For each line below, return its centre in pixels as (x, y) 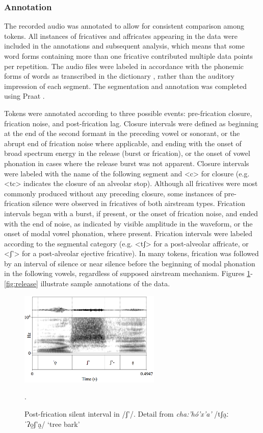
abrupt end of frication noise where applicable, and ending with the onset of (123, 143)
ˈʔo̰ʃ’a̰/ (35, 424)
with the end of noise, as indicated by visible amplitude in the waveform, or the (128, 223)
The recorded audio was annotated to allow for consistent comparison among (124, 26)
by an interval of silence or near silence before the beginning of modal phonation (130, 263)
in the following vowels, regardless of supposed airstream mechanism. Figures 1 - (128, 273)
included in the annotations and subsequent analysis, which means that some (124, 46)
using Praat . (24, 96)
